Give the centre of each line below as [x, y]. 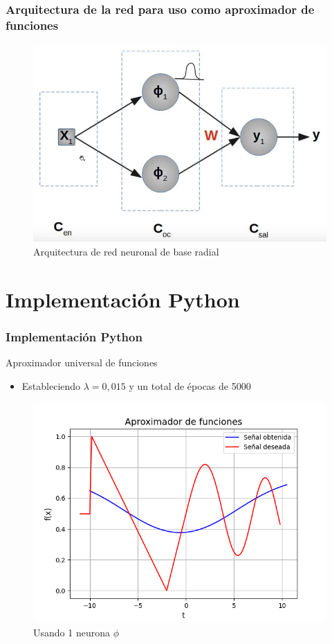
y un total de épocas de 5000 [190, 385]
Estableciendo [51, 385]
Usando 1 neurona [72, 632]
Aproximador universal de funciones [82, 362]
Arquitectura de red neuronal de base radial [126, 251]
